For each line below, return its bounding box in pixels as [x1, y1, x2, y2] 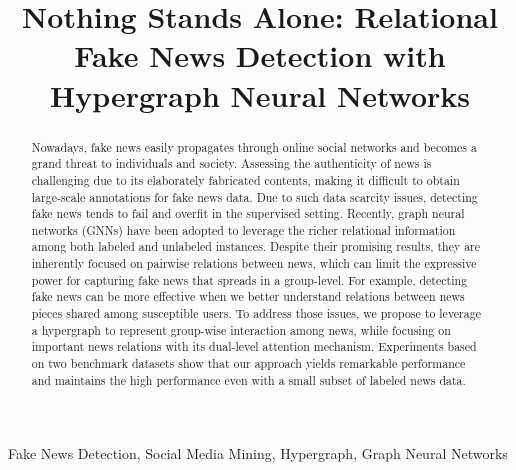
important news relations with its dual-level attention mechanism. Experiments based [31, 338, 477, 355]
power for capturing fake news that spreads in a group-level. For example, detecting [31, 271, 468, 288]
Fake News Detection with [74, 35, 446, 76]
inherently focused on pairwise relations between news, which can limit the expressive [31, 255, 477, 272]
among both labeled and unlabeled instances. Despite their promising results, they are [31, 238, 481, 255]
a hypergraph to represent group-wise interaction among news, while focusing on [31, 321, 451, 338]
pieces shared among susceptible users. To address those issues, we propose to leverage [31, 305, 481, 322]
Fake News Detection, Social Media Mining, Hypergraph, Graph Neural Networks [8, 443, 508, 464]
